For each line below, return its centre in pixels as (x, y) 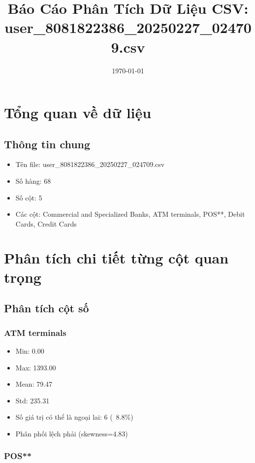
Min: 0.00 (30, 351)
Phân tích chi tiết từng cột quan (116, 257)
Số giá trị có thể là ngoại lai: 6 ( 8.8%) (74, 417)
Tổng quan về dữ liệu (78, 113)
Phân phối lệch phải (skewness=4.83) (72, 433)
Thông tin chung (47, 144)
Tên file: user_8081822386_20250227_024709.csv (90, 164)
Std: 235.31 (32, 400)
